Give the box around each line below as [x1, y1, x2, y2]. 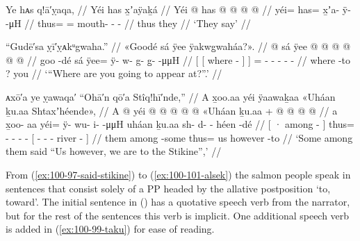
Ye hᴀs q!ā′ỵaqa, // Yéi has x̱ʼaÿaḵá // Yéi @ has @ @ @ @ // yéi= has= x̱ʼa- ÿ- [6, 2, 351, 16]
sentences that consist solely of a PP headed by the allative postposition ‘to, [6, 181, 331, 195]
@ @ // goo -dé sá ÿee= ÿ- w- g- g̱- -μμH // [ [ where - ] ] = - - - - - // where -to [6, 52, 351, 67]
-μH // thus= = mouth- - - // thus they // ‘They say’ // [6, 15, 251, 30]
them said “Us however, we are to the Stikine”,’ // [6, 144, 222, 158]
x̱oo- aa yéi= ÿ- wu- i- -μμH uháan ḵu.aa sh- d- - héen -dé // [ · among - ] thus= [6, 117, 354, 131]
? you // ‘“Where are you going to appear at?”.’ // [6, 66, 222, 81]
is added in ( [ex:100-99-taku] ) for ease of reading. [6, 222, 215, 236]
